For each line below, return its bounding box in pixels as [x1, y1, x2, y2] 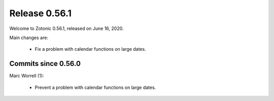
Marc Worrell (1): [9, 73, 44, 79]
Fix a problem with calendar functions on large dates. [35, 46, 147, 52]
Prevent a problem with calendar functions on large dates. [35, 84, 156, 90]
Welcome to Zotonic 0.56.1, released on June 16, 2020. [9, 25, 124, 31]
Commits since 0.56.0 [9, 59, 81, 68]
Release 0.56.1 [9, 8, 72, 19]
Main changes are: [9, 35, 48, 41]
